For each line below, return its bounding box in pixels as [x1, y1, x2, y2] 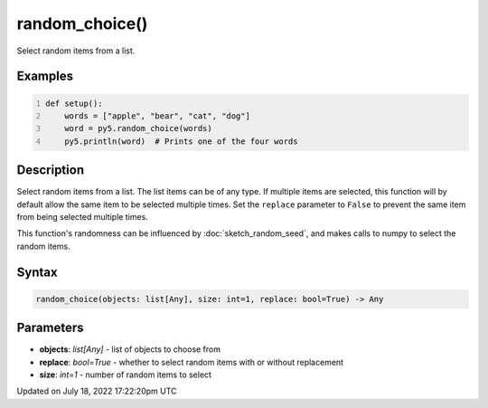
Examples [16, 69, 74, 84]
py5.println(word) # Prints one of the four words [64, 136, 298, 147]
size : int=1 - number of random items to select [39, 369, 212, 380]
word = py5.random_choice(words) [64, 123, 212, 134]
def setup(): [45, 98, 103, 109]
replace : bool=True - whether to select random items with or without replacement [39, 356, 343, 367]
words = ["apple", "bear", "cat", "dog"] [64, 110, 250, 121]
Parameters [16, 320, 84, 336]
